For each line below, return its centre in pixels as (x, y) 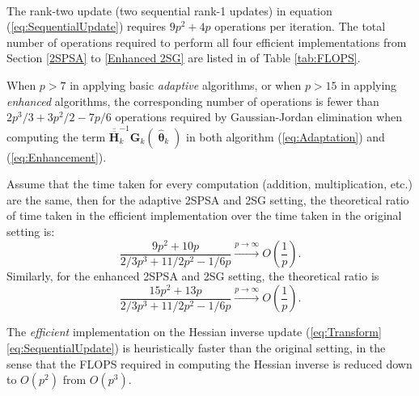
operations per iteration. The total (300, 26)
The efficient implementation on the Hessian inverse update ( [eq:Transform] (194, 332)
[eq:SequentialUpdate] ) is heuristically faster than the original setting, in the (196, 347)
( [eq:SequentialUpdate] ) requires (86, 26)
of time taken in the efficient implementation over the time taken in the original (204, 215)
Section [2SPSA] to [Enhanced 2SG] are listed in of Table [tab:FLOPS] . (184, 58)
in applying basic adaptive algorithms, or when (186, 84)
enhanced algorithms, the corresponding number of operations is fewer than (193, 101)
